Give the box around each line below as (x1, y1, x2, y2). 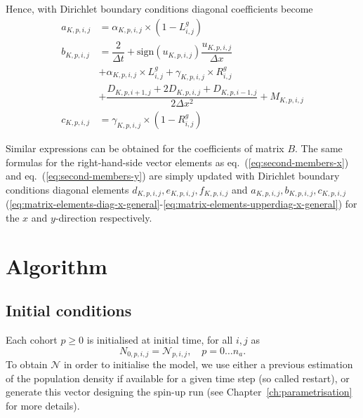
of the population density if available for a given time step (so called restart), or (6, 370, 350, 385)
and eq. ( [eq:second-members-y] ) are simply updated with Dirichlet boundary (6, 168, 340, 183)
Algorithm (6, 251, 107, 280)
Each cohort (6, 332, 58, 346)
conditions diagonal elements (6, 182, 129, 196)
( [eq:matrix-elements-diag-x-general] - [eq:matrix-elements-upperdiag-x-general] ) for (6, 196, 357, 211)
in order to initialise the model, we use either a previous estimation (63, 357, 353, 372)
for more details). (6, 398, 80, 413)
